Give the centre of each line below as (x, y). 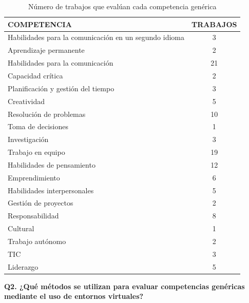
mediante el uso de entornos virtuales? (74, 296)
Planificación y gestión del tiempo (61, 88)
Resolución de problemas (47, 114)
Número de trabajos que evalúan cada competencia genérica (122, 6)
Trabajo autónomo (37, 241)
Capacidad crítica (35, 75)
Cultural (21, 228)
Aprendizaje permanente (46, 50)
